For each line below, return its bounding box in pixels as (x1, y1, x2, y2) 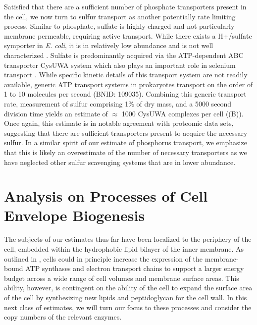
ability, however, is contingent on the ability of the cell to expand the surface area (4, 282, 253, 293)
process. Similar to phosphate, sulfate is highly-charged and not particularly (4, 21, 235, 31)
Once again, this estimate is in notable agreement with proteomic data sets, (4, 118, 234, 128)
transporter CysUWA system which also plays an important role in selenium (4, 59, 236, 70)
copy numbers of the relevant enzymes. (4, 312, 122, 322)
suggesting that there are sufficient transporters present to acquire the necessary (4, 127, 248, 138)
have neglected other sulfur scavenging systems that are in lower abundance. (4, 157, 236, 167)
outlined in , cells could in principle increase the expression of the (4, 253, 203, 264)
